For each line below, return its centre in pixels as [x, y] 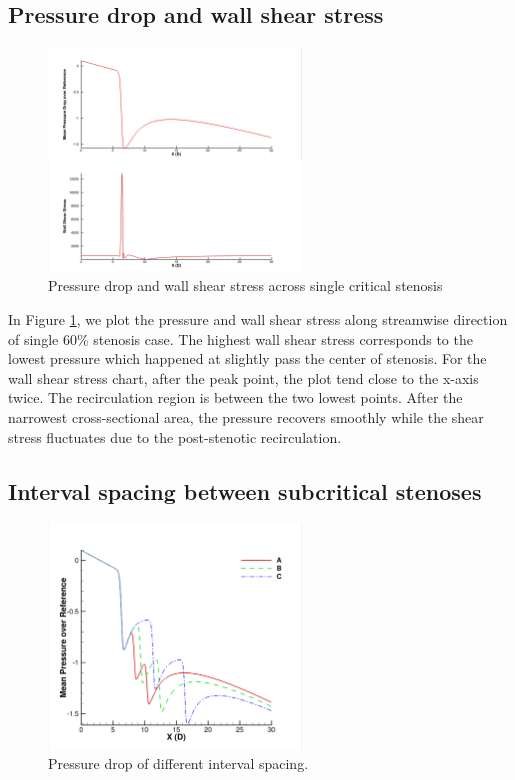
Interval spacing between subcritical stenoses [245, 490]
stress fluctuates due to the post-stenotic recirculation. [175, 436]
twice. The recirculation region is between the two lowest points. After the [235, 397]
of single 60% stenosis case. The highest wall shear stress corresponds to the [240, 338]
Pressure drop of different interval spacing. [178, 763]
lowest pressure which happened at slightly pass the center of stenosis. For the [247, 358]
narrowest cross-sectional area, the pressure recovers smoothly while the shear [246, 416]
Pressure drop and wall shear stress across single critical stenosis [245, 285]
